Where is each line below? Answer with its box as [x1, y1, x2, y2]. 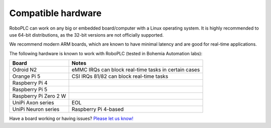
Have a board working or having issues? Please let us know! [9, 115, 133, 121]
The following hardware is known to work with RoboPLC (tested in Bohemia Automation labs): [9, 50, 203, 56]
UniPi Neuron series [12, 106, 60, 113]
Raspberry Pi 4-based [71, 106, 124, 113]
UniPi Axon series [12, 99, 55, 106]
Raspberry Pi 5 [12, 86, 48, 93]
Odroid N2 [12, 66, 37, 73]
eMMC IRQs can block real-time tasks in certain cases [71, 66, 200, 73]
